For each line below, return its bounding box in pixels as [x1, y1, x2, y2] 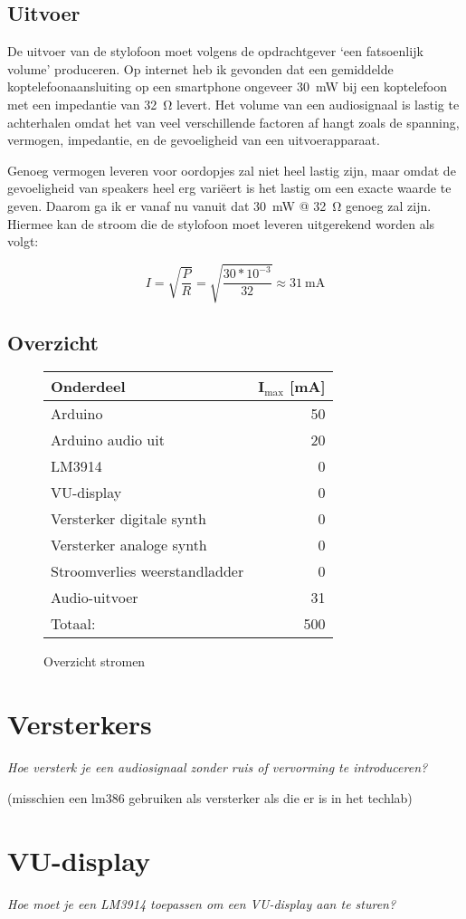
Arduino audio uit [51, 429, 165, 451]
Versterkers [7, 705, 152, 742]
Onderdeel [51, 376, 126, 397]
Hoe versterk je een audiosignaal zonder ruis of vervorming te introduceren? [7, 758, 428, 777]
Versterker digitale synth [51, 508, 206, 530]
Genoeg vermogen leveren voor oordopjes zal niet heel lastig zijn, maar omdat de [7, 160, 456, 179]
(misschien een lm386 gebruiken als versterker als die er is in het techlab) [7, 788, 413, 807]
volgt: [7, 232, 39, 251]
